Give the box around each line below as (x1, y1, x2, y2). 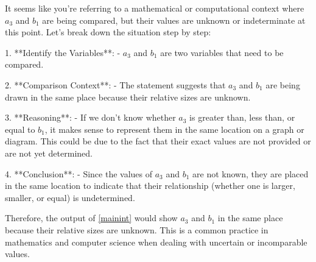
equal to (5, 122, 35, 135)
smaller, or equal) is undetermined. (5, 191, 135, 204)
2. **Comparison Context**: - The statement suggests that (5, 78, 226, 91)
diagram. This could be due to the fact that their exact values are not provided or (5, 135, 311, 147)
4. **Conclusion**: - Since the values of (5, 167, 153, 180)
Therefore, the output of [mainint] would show (5, 211, 178, 224)
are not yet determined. (5, 146, 93, 159)
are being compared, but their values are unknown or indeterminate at (42, 13, 306, 26)
